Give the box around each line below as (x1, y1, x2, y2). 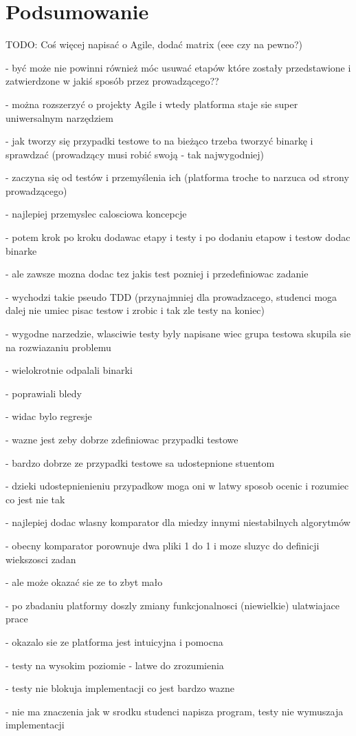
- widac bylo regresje (5, 409, 92, 423)
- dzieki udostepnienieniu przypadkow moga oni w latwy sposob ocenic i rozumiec (5, 479, 349, 493)
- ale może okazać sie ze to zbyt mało (5, 575, 163, 589)
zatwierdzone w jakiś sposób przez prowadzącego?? (5, 74, 219, 88)
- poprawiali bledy (5, 386, 82, 400)
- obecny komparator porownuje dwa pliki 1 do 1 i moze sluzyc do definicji (5, 538, 320, 552)
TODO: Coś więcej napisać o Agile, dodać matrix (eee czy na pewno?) (5, 37, 302, 52)
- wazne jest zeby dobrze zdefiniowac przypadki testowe (5, 432, 238, 446)
